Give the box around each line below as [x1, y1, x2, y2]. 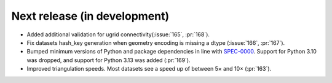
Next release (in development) [11, 9, 170, 23]
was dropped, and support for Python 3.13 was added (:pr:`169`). [26, 56, 191, 64]
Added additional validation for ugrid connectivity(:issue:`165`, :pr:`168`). [26, 31, 210, 38]
